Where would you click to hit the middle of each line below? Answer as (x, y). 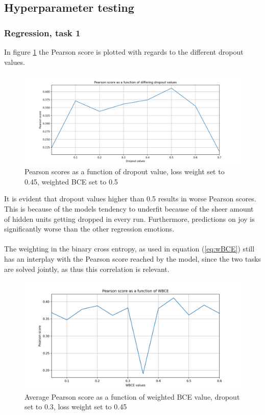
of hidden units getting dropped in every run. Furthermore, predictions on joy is (129, 218)
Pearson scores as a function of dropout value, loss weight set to (125, 171)
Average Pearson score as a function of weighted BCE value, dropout (132, 396)
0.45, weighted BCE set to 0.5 (71, 181)
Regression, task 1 (42, 32)
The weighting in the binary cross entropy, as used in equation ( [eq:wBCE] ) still (129, 249)
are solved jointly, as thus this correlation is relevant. (87, 269)
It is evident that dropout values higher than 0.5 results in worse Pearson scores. (130, 199)
